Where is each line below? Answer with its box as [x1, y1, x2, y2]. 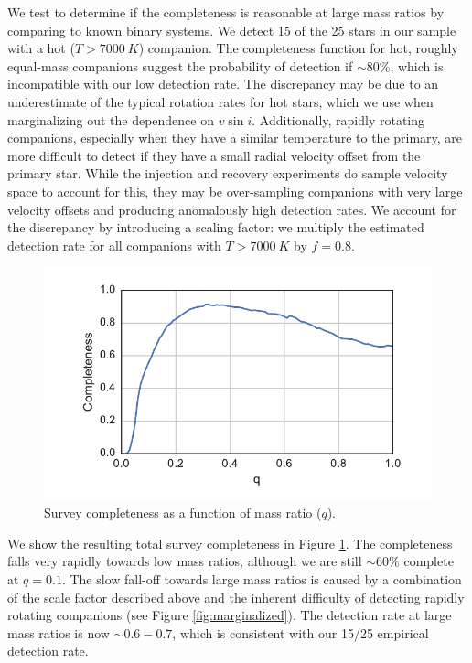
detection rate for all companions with [7, 235, 221, 254]
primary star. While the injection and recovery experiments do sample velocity [7, 164, 448, 183]
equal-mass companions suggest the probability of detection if [7, 56, 353, 75]
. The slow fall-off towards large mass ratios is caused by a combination [61, 570, 462, 589]
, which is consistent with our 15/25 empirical [172, 623, 429, 642]
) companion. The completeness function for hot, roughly [138, 38, 458, 58]
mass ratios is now [7, 623, 110, 642]
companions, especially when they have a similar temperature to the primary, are [7, 128, 463, 147]
